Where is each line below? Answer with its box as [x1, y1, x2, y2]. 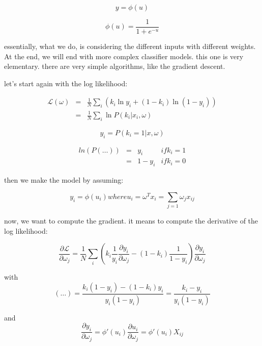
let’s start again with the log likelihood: [4, 78, 128, 88]
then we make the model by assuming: [4, 175, 124, 185]
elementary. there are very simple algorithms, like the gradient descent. [4, 61, 225, 71]
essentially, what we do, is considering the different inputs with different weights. [4, 41, 256, 52]
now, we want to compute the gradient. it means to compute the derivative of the [4, 215, 258, 226]
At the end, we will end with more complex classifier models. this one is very [4, 51, 244, 61]
